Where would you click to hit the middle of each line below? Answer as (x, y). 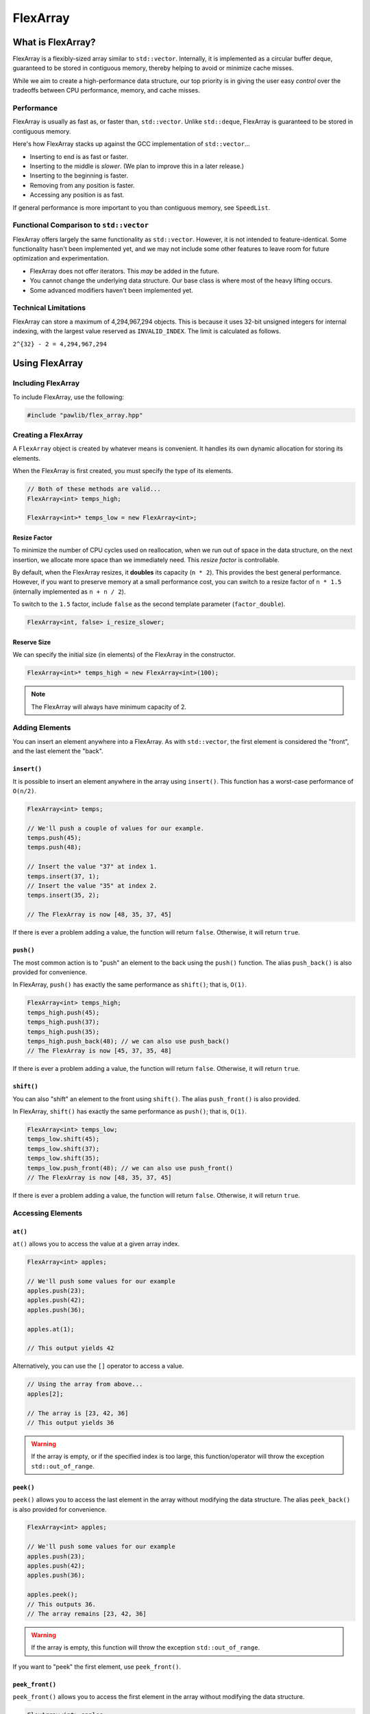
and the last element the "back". (58, 751)
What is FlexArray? (54, 42)
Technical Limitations (49, 308)
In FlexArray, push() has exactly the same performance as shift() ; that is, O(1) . (129, 985)
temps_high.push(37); (63, 1022)
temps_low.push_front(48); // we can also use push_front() (130, 1168)
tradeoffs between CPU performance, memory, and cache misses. (106, 90)
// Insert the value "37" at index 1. (92, 867)
